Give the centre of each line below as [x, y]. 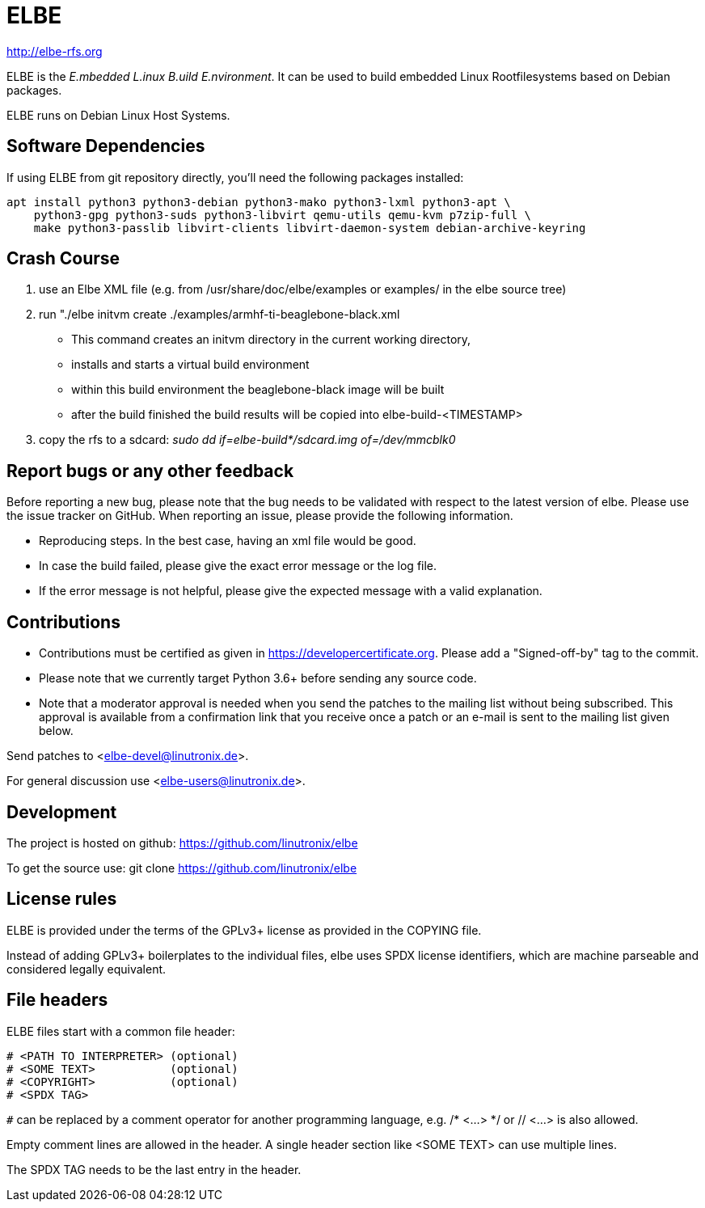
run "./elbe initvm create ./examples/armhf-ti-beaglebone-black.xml [220, 315]
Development [62, 812]
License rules [62, 899]
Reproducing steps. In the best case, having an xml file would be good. [228, 541]
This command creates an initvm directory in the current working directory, [271, 340]
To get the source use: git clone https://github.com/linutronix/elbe [182, 868]
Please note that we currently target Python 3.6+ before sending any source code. [258, 678]
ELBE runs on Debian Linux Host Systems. [118, 115]
